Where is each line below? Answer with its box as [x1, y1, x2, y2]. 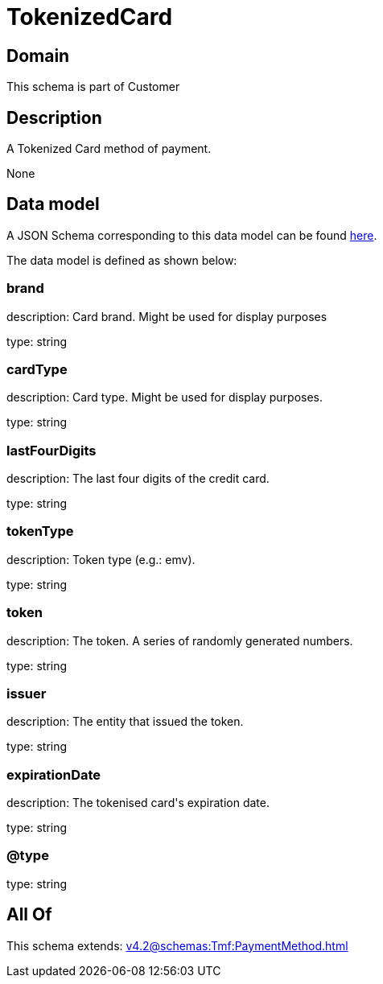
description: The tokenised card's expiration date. [6, 796, 270, 810]
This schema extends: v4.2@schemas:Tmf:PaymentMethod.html [6, 938, 348, 953]
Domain [6, 45, 70, 66]
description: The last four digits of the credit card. [6, 471, 270, 486]
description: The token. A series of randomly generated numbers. [6, 633, 353, 648]
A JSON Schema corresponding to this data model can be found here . [6, 228, 377, 242]
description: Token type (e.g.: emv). [6, 552, 196, 566]
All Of [6, 904, 52, 925]
